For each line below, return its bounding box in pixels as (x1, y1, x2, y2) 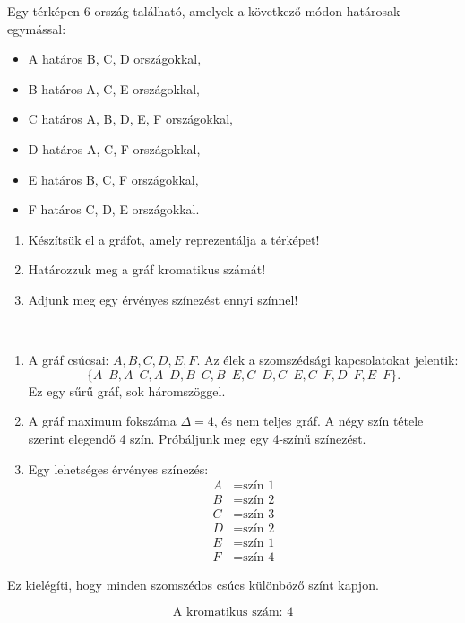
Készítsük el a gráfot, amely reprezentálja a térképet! (28, 229, 320, 248)
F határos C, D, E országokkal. (28, 200, 200, 219)
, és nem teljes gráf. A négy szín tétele (213, 411, 424, 430)
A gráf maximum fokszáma (28, 411, 177, 430)
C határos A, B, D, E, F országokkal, (28, 109, 233, 128)
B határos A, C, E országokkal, (28, 79, 200, 98)
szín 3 (243, 508, 275, 522)
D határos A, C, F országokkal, (28, 139, 201, 158)
